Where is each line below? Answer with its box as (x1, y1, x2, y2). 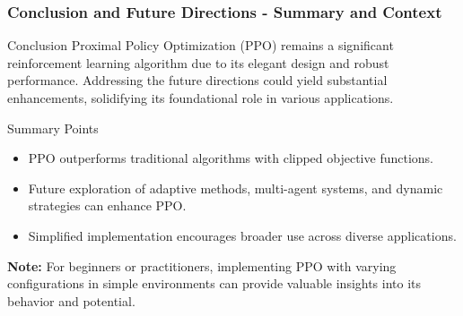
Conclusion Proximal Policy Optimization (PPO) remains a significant (7, 36, 394, 55)
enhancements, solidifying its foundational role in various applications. (7, 89, 394, 107)
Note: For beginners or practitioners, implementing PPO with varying (7, 256, 397, 275)
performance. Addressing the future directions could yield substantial (7, 71, 388, 90)
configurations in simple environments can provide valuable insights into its (7, 274, 422, 293)
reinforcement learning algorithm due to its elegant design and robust (7, 53, 389, 72)
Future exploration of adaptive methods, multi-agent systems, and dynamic (28, 178, 443, 197)
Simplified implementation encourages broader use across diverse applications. (28, 226, 457, 244)
